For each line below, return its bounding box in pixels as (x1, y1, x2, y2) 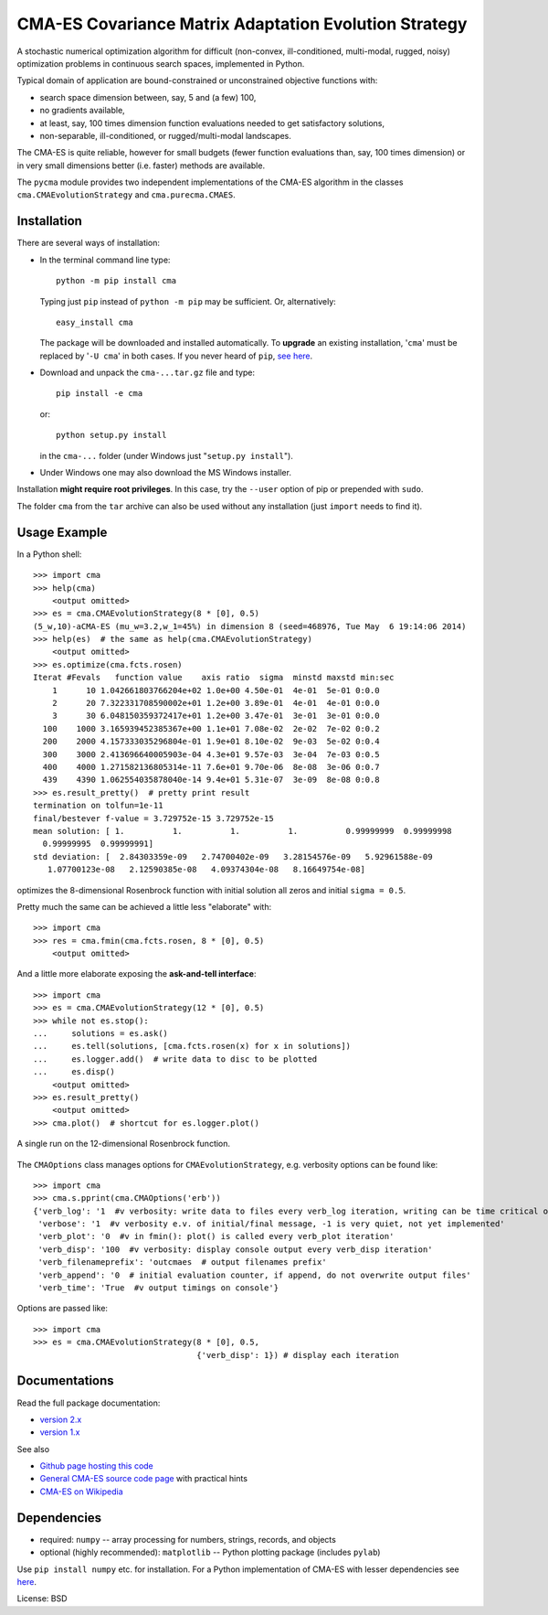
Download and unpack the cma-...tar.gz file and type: (39, 367, 256, 379)
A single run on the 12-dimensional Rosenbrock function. (16, 1139, 231, 1150)
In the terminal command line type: (39, 254, 171, 265)
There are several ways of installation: (16, 238, 160, 249)
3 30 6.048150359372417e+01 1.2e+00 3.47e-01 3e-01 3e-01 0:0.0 (51, 711, 380, 722)
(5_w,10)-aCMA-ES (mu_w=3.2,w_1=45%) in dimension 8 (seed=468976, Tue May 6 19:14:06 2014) (33, 621, 467, 631)
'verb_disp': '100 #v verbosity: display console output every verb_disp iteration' (37, 1244, 433, 1255)
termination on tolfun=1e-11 (33, 800, 163, 811)
